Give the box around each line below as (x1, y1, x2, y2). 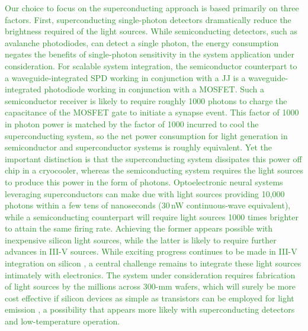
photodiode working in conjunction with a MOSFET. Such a (44, 83, 265, 95)
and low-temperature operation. (5, 315, 120, 327)
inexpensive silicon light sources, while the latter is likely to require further (5, 233, 277, 246)
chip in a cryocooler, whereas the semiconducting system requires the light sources (5, 164, 303, 176)
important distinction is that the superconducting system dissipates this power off (5, 152, 302, 165)
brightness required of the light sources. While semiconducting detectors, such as (5, 25, 297, 37)
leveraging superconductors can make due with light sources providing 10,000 (5, 187, 285, 200)
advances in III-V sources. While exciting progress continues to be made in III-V (5, 245, 297, 258)
